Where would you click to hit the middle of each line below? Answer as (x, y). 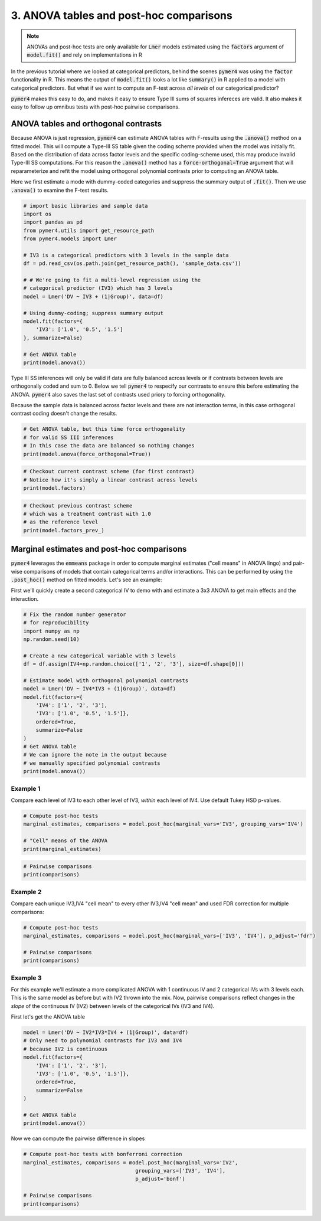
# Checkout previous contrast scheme (78, 505)
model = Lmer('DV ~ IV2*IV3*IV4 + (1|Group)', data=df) (106, 1032)
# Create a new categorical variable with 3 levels (100, 656)
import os (37, 214)
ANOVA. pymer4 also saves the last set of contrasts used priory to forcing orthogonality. (118, 394)
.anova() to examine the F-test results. (60, 190)
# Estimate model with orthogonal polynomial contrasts (106, 680)
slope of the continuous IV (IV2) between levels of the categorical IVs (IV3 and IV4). (113, 1006)
